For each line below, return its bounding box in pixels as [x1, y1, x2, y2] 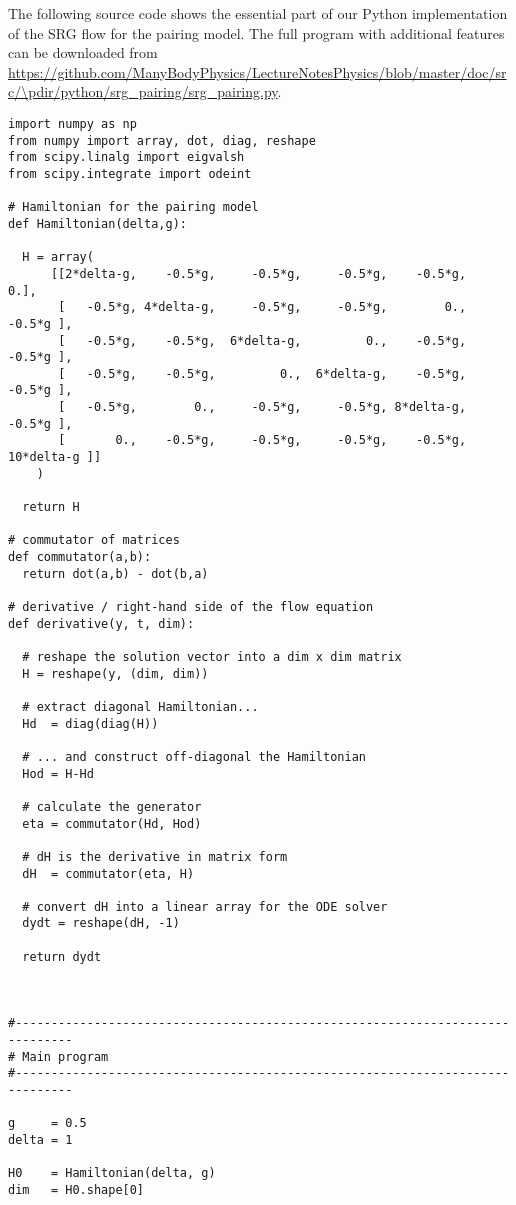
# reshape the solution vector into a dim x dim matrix [22, 649, 402, 664]
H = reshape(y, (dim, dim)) [22, 666, 209, 681]
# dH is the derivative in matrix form [22, 849, 288, 864]
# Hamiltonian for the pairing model [8, 200, 259, 215]
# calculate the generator [22, 799, 202, 814]
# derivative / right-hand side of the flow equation [8, 600, 374, 614]
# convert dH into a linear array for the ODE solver [22, 899, 388, 914]
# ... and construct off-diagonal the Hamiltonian [22, 749, 366, 764]
